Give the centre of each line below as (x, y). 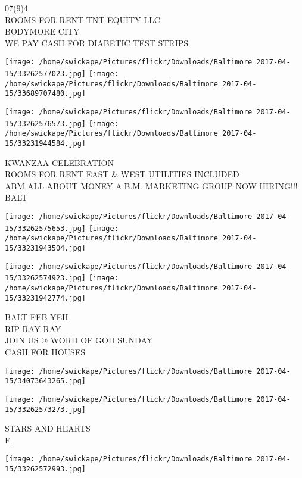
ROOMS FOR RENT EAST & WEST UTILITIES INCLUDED (122, 174)
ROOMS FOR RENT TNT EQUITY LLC (82, 19)
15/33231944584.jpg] (46, 143)
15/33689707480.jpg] (46, 94)
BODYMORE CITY (42, 31)
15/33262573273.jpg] (46, 409)
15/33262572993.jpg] (46, 469)
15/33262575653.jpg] (46, 228)
